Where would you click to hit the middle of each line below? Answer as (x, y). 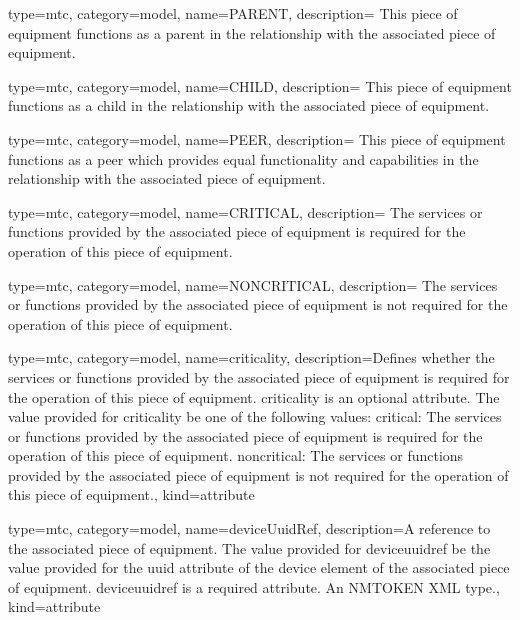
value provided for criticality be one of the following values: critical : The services (255, 416)
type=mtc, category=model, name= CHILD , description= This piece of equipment (260, 85)
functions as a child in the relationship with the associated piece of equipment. (249, 105)
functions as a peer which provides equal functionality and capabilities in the (243, 158)
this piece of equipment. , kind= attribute (131, 494)
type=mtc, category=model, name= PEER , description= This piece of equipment (257, 138)
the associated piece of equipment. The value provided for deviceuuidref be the (249, 547)
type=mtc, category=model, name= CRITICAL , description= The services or (245, 211)
